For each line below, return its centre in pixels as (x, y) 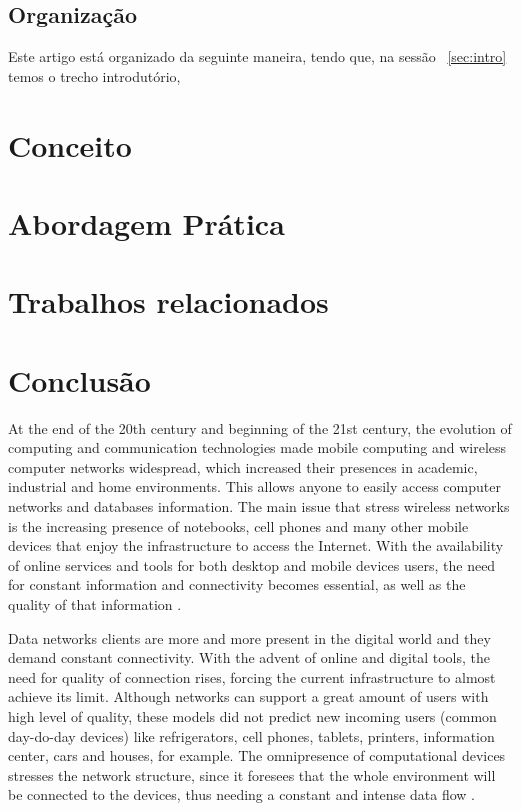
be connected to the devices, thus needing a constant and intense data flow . (241, 794)
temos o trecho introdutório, (94, 75)
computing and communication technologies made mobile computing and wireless (257, 447)
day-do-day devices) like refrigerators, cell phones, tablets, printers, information (251, 735)
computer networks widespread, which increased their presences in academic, (243, 466)
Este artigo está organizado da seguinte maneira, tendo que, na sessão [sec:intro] (257, 56)
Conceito (70, 144)
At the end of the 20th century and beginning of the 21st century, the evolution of (260, 427)
